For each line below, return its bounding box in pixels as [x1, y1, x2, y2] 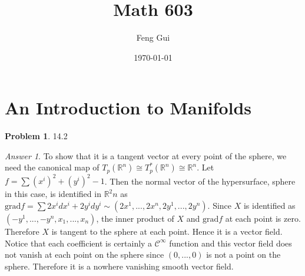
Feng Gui [136, 31, 170, 44]
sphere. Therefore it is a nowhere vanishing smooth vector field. [5, 259, 234, 272]
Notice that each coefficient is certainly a [5, 236, 152, 249]
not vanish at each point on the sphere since [5, 248, 164, 261]
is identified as [243, 199, 296, 211]
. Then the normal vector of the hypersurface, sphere [104, 175, 296, 187]
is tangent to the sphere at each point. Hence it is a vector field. [51, 225, 283, 237]
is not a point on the [206, 248, 281, 261]
